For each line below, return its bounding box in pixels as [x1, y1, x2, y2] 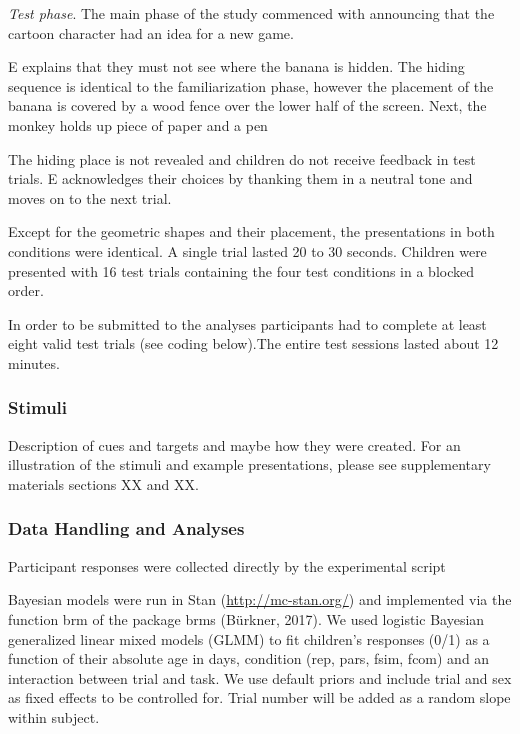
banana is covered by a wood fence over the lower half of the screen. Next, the [8, 95, 487, 116]
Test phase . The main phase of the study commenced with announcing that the [8, 3, 495, 23]
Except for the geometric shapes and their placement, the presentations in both [8, 221, 495, 242]
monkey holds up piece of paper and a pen [8, 114, 268, 135]
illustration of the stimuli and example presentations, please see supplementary [8, 454, 491, 475]
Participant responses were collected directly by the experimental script [8, 555, 446, 576]
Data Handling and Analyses [8, 516, 245, 541]
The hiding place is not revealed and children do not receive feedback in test [8, 148, 476, 169]
